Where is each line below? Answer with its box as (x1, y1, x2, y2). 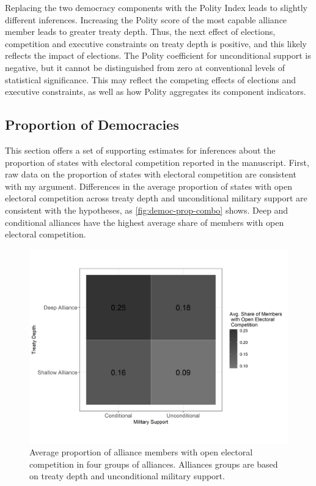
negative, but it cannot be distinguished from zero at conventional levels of (5, 61, 285, 73)
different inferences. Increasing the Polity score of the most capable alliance (5, 13, 287, 26)
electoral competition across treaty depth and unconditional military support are (5, 192, 307, 204)
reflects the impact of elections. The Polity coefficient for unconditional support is (5, 49, 311, 62)
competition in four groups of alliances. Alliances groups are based (29, 457, 278, 470)
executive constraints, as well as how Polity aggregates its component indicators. (5, 85, 306, 98)
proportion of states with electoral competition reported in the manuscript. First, (5, 155, 309, 168)
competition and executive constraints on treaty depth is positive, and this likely (5, 37, 307, 50)
